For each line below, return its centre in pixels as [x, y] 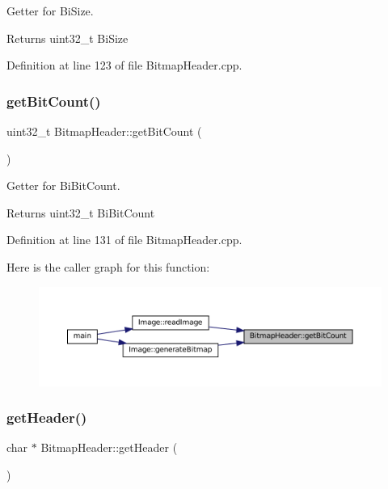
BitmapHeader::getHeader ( [109, 447]
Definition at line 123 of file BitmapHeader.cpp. [124, 65]
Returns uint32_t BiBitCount [81, 212]
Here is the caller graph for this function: [108, 266]
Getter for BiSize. [50, 11]
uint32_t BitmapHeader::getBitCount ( [104, 131]
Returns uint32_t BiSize [67, 38]
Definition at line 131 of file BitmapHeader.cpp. [124, 240]
